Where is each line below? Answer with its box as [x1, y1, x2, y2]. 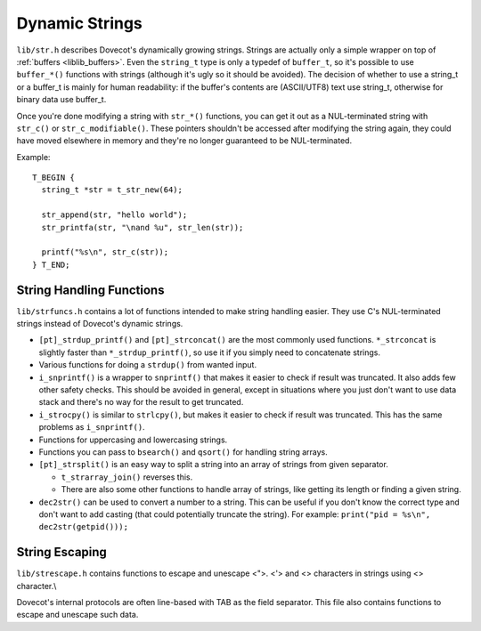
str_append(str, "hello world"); [41, 210, 188, 220]
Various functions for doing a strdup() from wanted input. [38, 360, 257, 370]
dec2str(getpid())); [38, 522, 129, 532]
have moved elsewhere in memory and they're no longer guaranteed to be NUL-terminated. [16, 135, 352, 146]
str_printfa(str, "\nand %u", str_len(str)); [41, 222, 244, 232]
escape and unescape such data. [16, 610, 139, 620]
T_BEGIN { [32, 173, 75, 182]
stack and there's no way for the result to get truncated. [38, 397, 244, 408]
